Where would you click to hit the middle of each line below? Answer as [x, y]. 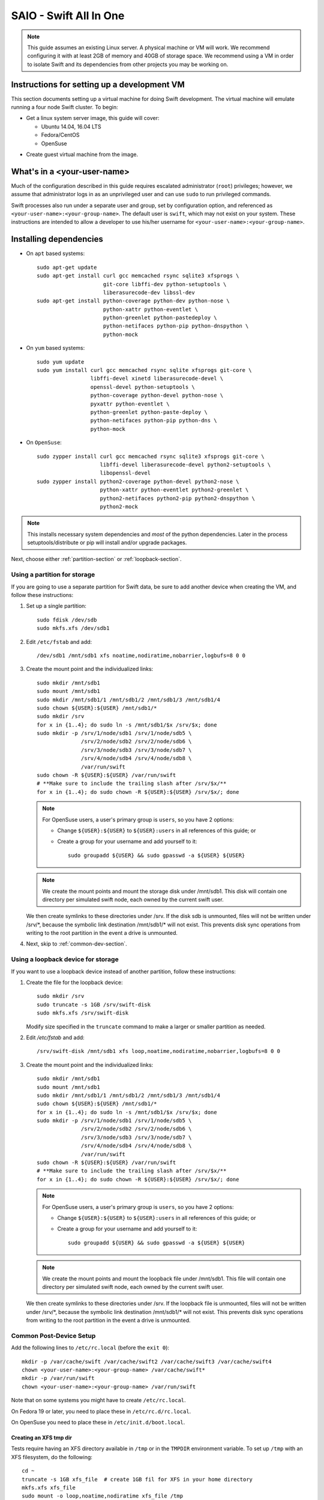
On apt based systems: [55, 253]
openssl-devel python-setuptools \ [142, 387]
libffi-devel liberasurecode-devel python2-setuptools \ [185, 464]
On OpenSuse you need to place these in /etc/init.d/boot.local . [98, 1422]
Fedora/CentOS [60, 135]
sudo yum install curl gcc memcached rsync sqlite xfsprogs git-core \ [144, 370]
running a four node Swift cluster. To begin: [64, 107]
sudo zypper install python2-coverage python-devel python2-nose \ [138, 481]
